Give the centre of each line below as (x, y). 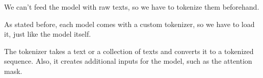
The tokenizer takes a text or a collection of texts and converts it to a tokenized (129, 51)
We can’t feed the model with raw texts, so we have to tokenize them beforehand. (132, 7)
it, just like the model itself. (48, 34)
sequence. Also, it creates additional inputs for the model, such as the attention (128, 61)
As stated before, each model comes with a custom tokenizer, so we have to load (129, 24)
